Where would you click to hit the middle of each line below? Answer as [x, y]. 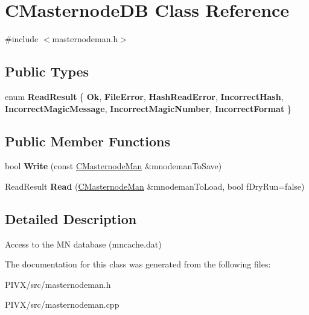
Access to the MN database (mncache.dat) [83, 244]
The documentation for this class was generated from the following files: [138, 264]
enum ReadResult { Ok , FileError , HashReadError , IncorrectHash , [144, 96]
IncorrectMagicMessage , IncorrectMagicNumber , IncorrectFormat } [148, 108]
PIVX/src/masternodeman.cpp [62, 304]
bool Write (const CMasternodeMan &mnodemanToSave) [113, 166]
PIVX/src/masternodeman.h [58, 284]
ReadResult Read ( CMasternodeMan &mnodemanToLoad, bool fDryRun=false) [155, 186]
